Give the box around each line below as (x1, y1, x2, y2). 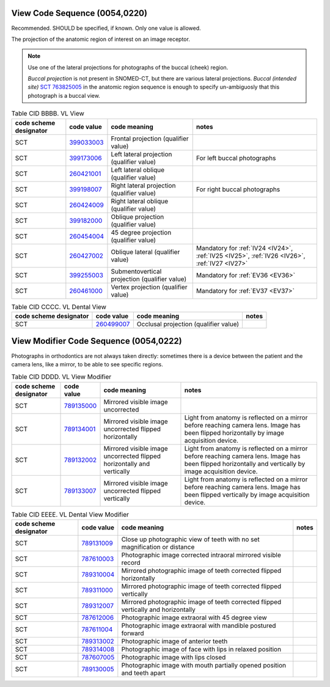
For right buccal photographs (196, 185, 280, 194)
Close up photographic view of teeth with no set (121, 535, 260, 543)
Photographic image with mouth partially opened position (121, 661, 287, 670)
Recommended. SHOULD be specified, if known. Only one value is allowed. (11, 24, 201, 32)
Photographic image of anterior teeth (121, 637, 228, 645)
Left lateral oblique (111, 165, 165, 174)
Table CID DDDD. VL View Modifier (11, 373, 112, 381)
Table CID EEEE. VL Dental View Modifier (11, 510, 130, 518)
